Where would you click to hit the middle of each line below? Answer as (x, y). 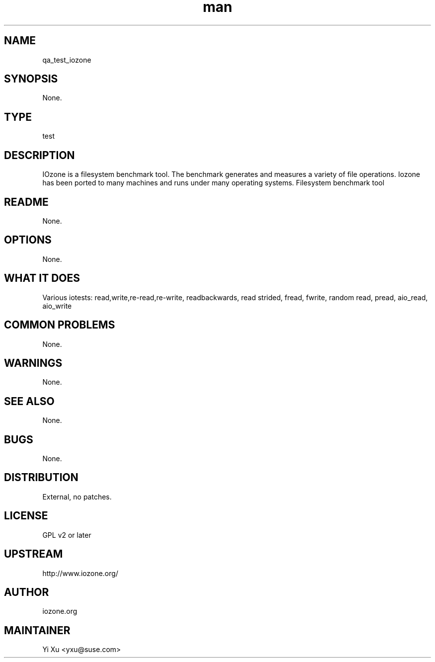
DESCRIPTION (39, 155)
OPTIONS (28, 240)
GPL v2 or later (67, 535)
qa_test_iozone (67, 60)
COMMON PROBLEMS (60, 325)
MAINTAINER (37, 630)
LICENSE (26, 516)
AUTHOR (27, 592)
